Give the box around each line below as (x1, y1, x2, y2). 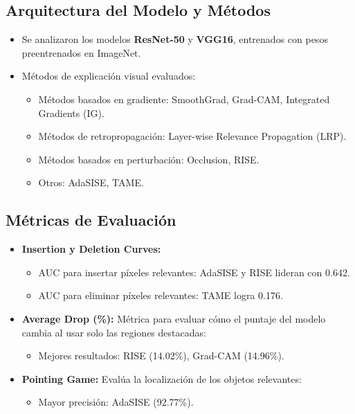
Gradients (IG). (38, 105, 104, 120)
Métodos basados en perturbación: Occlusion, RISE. (38, 152, 260, 166)
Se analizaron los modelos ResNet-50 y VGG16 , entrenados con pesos (21, 32, 328, 46)
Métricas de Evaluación (6, 209, 176, 231)
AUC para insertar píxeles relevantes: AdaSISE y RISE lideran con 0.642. (38, 264, 350, 279)
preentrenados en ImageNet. (21, 45, 141, 60)
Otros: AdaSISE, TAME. (38, 175, 144, 190)
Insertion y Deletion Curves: (21, 242, 161, 256)
